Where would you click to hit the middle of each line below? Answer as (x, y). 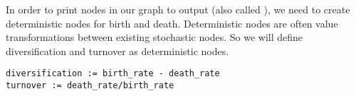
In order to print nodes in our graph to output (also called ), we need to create (178, 9)
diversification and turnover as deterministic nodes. (117, 50)
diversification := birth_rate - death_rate (113, 74)
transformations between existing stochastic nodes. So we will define (155, 37)
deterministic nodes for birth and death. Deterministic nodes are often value (172, 23)
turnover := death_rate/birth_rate (90, 86)
